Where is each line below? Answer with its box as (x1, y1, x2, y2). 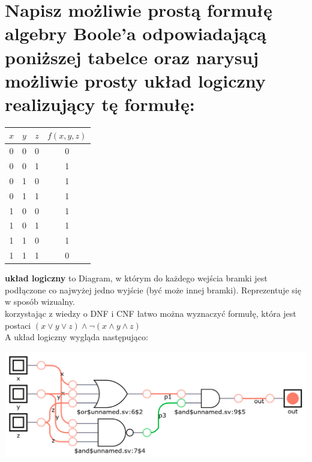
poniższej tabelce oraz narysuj (5, 44, 259, 69)
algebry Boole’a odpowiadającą (5, 21, 266, 46)
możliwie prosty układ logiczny (5, 68, 266, 92)
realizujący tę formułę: (5, 91, 195, 116)
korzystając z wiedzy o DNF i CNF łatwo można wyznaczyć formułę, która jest (5, 307, 296, 319)
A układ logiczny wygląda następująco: (5, 331, 148, 343)
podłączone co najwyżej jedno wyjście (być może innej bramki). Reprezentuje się (5, 283, 301, 296)
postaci (5, 319, 31, 331)
